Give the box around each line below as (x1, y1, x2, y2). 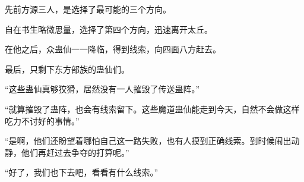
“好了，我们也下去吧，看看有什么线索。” (5, 166, 159, 178)
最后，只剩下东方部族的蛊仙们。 (5, 62, 129, 75)
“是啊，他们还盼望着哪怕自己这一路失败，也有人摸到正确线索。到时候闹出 (5, 134, 292, 147)
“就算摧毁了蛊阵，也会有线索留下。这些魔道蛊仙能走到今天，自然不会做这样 (5, 102, 300, 115)
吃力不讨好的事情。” (5, 114, 80, 127)
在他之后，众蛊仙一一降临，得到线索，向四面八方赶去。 (5, 43, 221, 55)
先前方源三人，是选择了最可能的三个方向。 (5, 3, 171, 15)
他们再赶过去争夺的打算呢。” (21, 146, 129, 158)
